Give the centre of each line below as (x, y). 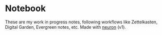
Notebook (26, 9)
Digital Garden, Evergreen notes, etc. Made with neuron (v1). (66, 27)
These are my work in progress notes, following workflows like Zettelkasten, (81, 22)
